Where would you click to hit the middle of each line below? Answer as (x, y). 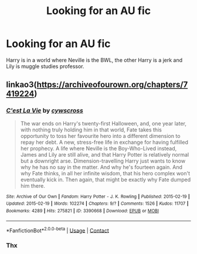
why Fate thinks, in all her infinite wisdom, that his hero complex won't (105, 173)
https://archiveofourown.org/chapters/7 (112, 85)
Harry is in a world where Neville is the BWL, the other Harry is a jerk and (94, 60)
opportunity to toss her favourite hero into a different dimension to (100, 136)
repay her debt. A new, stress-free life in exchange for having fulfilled (104, 142)
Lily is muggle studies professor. (45, 66)
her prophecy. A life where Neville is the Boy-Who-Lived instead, (98, 148)
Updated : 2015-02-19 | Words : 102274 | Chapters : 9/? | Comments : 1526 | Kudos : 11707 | (97, 204)
